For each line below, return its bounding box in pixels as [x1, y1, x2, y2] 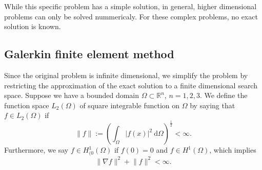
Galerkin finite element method [4, 46, 174, 62]
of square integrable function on [79, 100, 180, 110]
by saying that [190, 100, 235, 110]
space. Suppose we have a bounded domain [4, 90, 139, 101]
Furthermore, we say [4, 144, 69, 155]
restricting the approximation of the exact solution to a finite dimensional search [4, 80, 257, 90]
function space [4, 100, 49, 110]
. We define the [199, 90, 248, 101]
